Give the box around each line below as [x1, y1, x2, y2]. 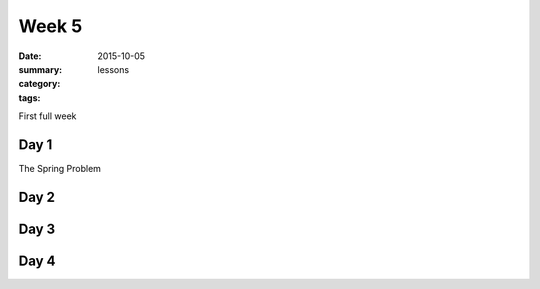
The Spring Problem [18, 163, 102, 175]
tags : [18, 91, 41, 104]
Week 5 [18, 15, 83, 37]
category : [18, 78, 61, 90]
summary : [18, 63, 63, 75]
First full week [18, 110, 77, 122]
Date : [18, 50, 42, 62]
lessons [97, 63, 130, 75]
